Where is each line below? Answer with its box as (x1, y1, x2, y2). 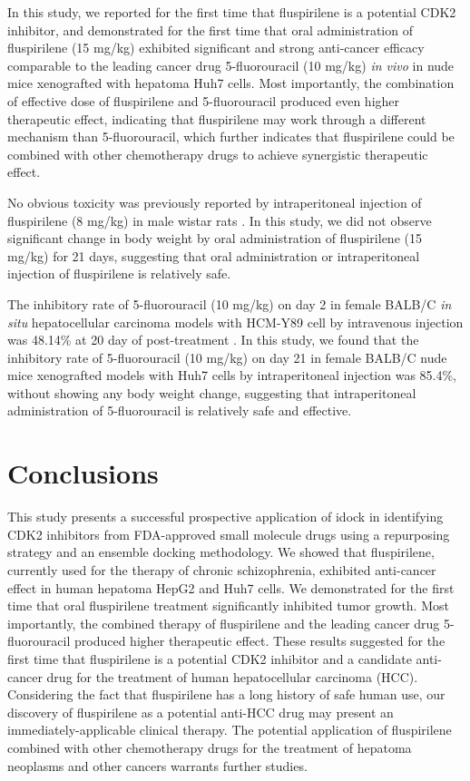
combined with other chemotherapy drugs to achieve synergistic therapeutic (7, 144, 428, 163)
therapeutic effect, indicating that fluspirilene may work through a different (7, 109, 426, 128)
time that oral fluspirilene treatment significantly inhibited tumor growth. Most (7, 596, 449, 615)
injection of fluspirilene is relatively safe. (7, 264, 231, 283)
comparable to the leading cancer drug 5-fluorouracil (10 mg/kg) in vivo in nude (7, 55, 455, 74)
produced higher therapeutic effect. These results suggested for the (73, 631, 446, 650)
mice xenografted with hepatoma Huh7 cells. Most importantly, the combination (7, 73, 455, 93)
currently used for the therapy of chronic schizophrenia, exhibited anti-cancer (7, 560, 436, 579)
